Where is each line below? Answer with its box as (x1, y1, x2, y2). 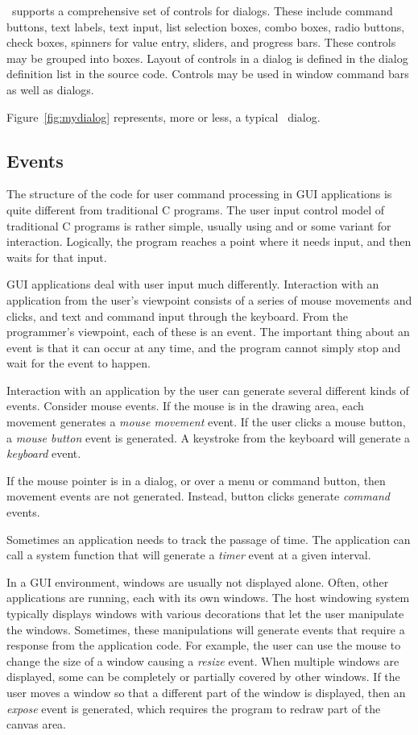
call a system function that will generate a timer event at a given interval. (6, 546, 371, 563)
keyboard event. (6, 445, 81, 462)
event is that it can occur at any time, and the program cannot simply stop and (6, 338, 401, 355)
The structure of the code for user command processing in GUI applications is (6, 185, 392, 202)
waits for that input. (6, 248, 107, 265)
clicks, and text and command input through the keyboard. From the (6, 307, 348, 324)
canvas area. (6, 716, 66, 733)
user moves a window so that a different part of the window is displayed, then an (6, 683, 406, 700)
